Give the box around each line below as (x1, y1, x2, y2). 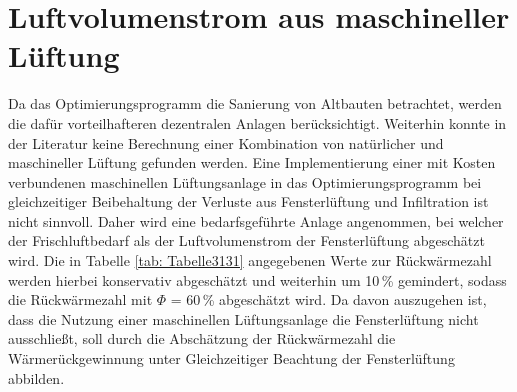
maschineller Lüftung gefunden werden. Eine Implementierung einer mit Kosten (8, 152, 496, 173)
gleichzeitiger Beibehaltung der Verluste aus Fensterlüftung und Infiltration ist (8, 191, 489, 212)
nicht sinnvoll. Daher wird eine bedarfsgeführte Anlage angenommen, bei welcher (8, 210, 504, 231)
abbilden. (8, 367, 65, 388)
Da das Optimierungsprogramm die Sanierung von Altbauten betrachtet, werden (8, 93, 502, 114)
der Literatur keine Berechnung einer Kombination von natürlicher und (8, 132, 444, 153)
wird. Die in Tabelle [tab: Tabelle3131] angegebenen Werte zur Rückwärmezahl (8, 250, 492, 271)
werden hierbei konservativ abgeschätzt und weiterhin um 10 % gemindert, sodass (8, 269, 507, 290)
